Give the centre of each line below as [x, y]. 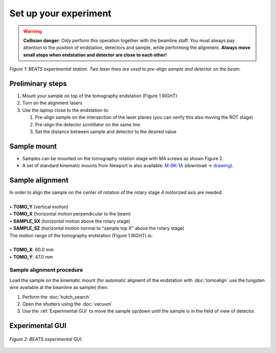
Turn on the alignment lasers [52, 103]
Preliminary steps [38, 84]
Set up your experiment [61, 13]
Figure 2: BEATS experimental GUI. [46, 339]
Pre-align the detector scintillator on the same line [88, 124]
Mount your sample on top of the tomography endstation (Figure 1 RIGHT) [100, 96]
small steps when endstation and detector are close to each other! [95, 55]
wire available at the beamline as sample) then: [59, 288]
